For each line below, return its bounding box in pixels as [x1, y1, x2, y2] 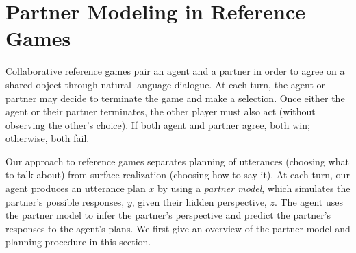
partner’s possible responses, [5, 194, 125, 208]
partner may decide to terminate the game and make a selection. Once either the [5, 91, 345, 105]
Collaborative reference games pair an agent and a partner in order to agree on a [5, 64, 345, 78]
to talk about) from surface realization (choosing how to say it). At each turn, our [5, 167, 350, 182]
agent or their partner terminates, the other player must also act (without [5, 104, 316, 119]
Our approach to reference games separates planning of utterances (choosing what [5, 154, 349, 168]
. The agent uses [274, 194, 344, 208]
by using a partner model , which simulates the [157, 181, 351, 195]
